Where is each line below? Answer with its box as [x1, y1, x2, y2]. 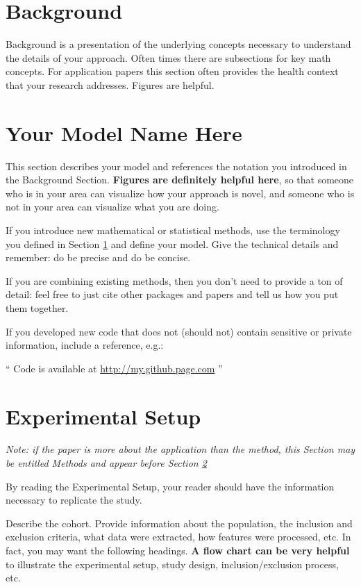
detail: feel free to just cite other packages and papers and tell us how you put [6, 287, 339, 301]
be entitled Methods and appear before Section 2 [6, 456, 207, 470]
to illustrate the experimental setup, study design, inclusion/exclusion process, [6, 556, 339, 571]
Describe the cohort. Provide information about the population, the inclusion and [6, 515, 353, 530]
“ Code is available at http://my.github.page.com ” [6, 361, 223, 375]
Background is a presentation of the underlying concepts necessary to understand [6, 37, 351, 51]
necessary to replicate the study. [6, 493, 142, 507]
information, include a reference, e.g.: [6, 338, 164, 352]
